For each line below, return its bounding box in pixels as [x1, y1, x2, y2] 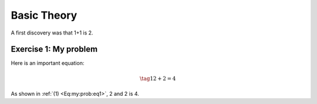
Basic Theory [11, 9, 77, 22]
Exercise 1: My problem [11, 44, 98, 54]
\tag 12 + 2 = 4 [140, 75, 176, 82]
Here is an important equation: [11, 60, 85, 67]
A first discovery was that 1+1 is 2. [11, 29, 93, 36]
